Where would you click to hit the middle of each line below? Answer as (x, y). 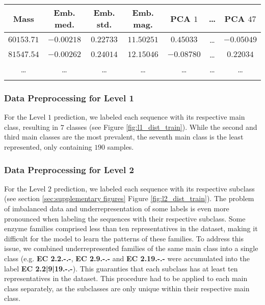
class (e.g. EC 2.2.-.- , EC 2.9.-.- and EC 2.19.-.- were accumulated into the (127, 258)
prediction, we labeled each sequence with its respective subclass (154, 188)
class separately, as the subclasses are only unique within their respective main (127, 288)
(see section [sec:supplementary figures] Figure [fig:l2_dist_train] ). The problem (129, 198)
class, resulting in (31, 127)
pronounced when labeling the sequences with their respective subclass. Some (125, 218)
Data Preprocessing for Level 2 (69, 169)
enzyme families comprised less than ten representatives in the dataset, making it (131, 228)
